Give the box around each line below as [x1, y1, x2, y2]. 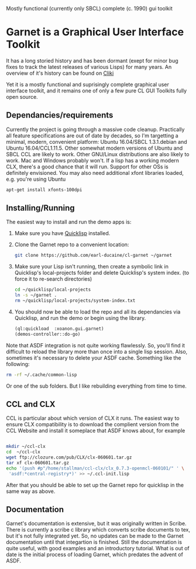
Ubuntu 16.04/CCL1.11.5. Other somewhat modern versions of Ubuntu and [6, 144, 183, 151]
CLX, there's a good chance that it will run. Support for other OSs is [6, 163, 169, 170]
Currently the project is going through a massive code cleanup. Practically [6, 126, 185, 133]
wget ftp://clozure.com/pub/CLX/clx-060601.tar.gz [6, 454, 132, 461]
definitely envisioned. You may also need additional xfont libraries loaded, [6, 169, 184, 176]
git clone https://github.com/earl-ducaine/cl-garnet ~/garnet [14, 253, 173, 258]
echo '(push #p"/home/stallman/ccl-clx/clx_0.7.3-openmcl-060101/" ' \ [6, 465, 184, 471]
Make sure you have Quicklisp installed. [14, 230, 111, 237]
